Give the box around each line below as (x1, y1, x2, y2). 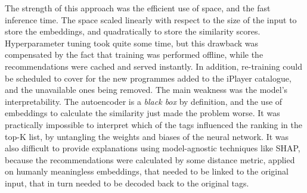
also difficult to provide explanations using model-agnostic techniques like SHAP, (5, 142, 300, 154)
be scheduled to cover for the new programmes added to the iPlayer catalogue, (5, 71, 292, 84)
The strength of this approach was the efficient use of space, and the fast (5, 2, 271, 14)
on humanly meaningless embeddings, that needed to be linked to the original (5, 165, 289, 178)
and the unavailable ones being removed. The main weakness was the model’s (5, 83, 288, 96)
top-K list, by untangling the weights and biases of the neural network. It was (5, 130, 289, 142)
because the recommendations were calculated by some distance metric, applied (5, 153, 295, 166)
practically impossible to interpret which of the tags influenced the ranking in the (5, 118, 302, 130)
